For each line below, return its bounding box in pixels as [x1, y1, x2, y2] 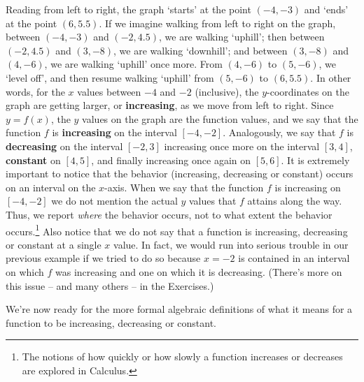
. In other [310, 70, 351, 85]
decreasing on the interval [6, 138, 123, 153]
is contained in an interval [238, 251, 350, 265]
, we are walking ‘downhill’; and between [113, 43, 288, 57]
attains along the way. [247, 193, 342, 208]
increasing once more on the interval [164, 138, 320, 153]
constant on [6, 152, 61, 167]
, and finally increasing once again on [91, 152, 251, 167]
